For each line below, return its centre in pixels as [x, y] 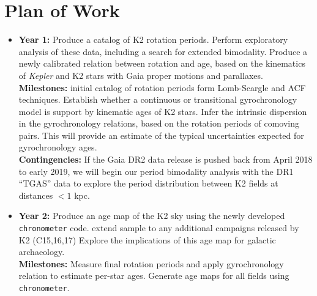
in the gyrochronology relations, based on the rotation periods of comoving [159, 123]
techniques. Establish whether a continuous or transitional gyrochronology [158, 99]
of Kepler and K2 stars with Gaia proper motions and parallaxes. [141, 75]
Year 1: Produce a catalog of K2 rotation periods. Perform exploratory [153, 39]
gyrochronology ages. [58, 147]
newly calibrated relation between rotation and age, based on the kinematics [162, 63]
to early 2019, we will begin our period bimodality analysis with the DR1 [156, 171]
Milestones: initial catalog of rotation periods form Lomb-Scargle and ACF [162, 87]
